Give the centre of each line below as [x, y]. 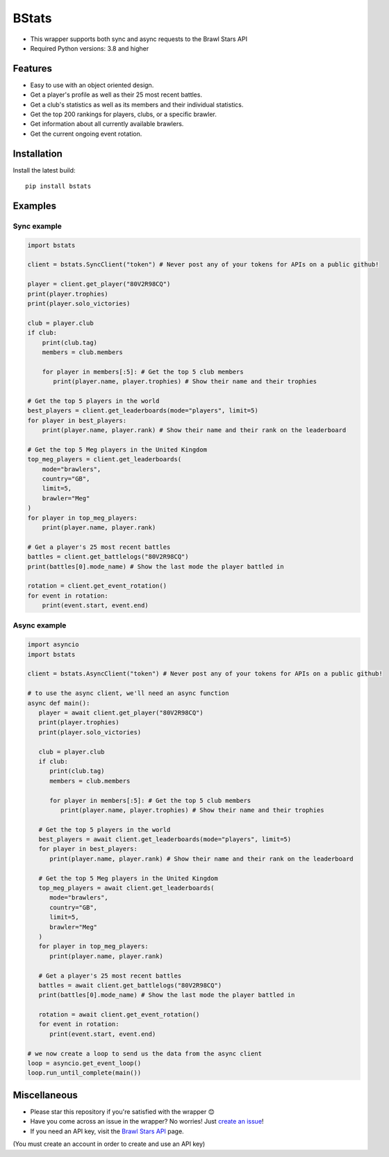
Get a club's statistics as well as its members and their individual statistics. [137, 104]
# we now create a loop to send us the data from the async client [145, 1053]
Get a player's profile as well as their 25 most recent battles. [116, 95]
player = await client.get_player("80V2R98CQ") [121, 712]
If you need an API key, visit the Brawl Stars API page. [107, 1131]
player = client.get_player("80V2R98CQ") [99, 284]
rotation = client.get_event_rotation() [97, 586]
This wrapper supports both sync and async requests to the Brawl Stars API [139, 39]
